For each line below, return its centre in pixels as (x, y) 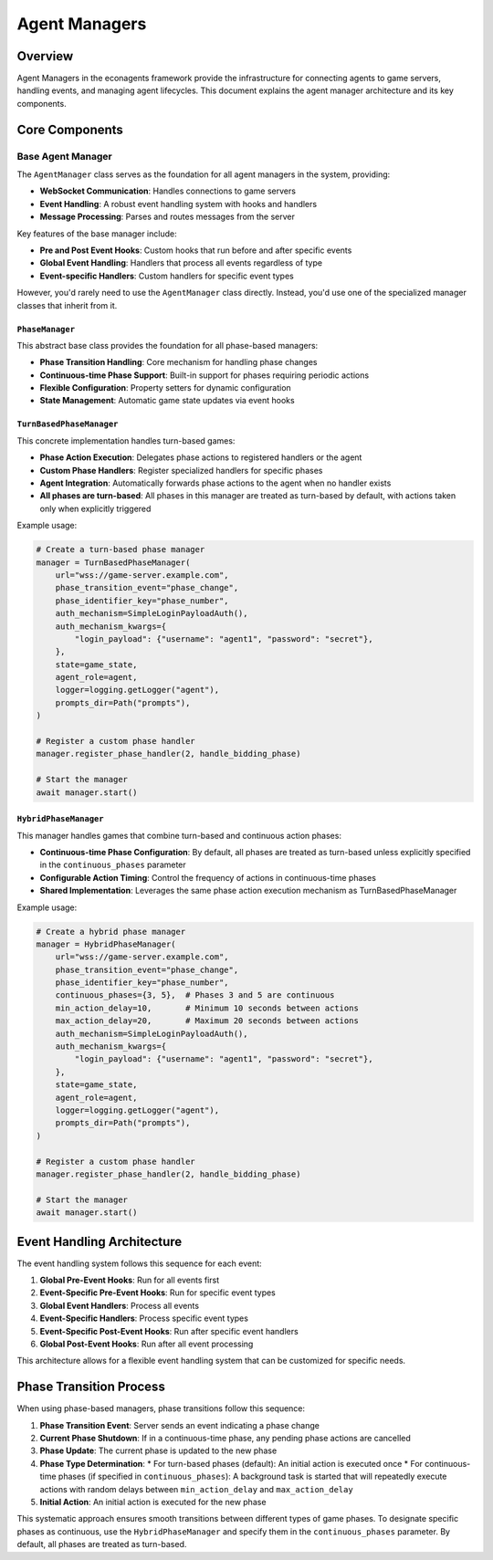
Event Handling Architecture (100, 1241)
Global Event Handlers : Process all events (120, 1305)
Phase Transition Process (91, 1387)
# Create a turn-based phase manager (121, 550)
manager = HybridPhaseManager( (106, 944)
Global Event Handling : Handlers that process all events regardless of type (181, 263)
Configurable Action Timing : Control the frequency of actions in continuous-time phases (208, 877)
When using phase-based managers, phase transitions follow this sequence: (161, 1408)
